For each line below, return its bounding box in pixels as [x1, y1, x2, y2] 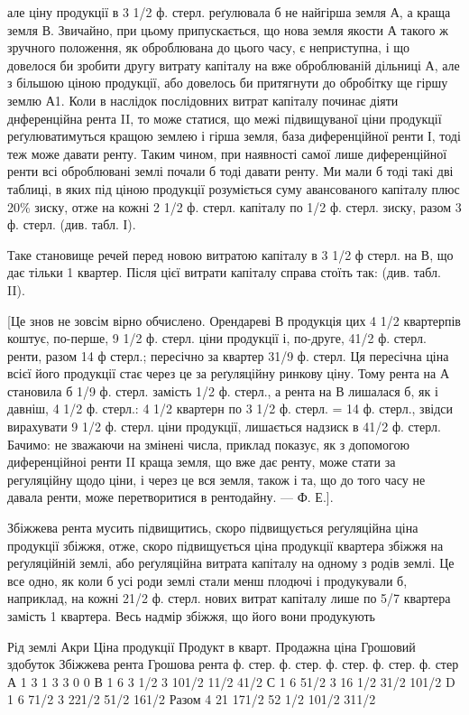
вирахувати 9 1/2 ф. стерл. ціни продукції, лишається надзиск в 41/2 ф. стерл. [7, 417, 441, 436]
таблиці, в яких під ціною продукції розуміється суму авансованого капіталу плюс [7, 179, 460, 198]
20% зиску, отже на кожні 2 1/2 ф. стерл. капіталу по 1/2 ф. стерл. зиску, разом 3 [7, 197, 462, 216]
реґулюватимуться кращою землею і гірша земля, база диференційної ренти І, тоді [7, 126, 461, 145]
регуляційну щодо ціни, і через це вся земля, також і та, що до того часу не [7, 469, 426, 488]
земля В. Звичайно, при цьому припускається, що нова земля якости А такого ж [7, 20, 448, 39]
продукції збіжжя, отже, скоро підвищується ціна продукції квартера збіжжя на [7, 535, 444, 554]
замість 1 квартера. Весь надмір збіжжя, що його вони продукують [7, 607, 375, 625]
